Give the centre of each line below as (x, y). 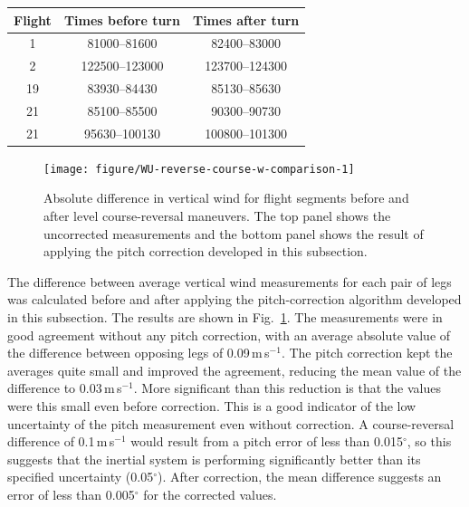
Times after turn (246, 19)
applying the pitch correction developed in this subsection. (206, 251)
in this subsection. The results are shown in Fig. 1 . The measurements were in (225, 317)
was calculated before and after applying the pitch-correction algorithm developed (234, 299)
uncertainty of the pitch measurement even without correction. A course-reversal (231, 423)
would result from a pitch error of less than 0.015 (267, 441)
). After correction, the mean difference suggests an (299, 477)
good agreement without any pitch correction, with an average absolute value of (229, 335)
